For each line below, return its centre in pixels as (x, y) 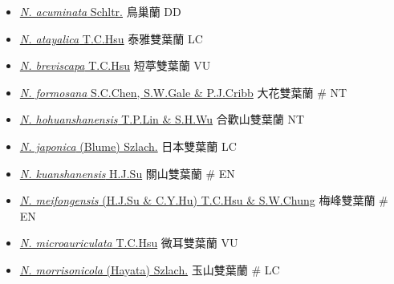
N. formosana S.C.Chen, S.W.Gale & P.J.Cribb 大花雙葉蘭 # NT (183, 92)
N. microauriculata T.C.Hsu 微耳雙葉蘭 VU (129, 243)
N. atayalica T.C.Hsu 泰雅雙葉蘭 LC (111, 38)
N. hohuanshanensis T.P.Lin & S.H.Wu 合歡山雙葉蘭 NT (162, 119)
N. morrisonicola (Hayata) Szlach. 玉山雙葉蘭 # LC (150, 269)
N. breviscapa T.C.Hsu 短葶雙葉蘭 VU (115, 65)
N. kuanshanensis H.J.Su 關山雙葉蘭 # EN (127, 173)
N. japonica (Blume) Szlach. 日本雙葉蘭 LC (128, 146)
